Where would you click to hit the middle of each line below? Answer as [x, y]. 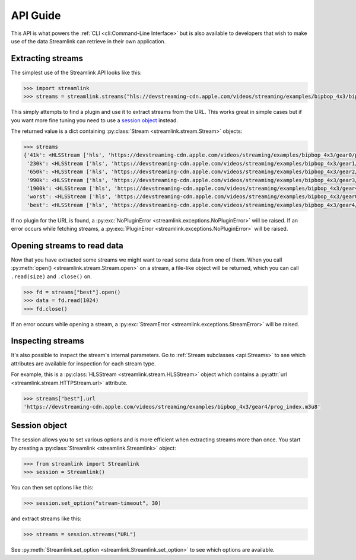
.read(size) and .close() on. [51, 276]
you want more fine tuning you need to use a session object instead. [94, 120]
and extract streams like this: [46, 518]
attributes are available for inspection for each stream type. [83, 363]
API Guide [36, 15]
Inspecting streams [47, 341]
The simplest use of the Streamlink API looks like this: [76, 72]
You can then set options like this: [52, 488]
